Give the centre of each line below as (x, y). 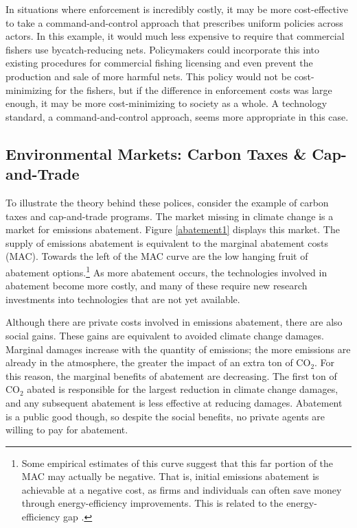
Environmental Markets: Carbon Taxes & (156, 153)
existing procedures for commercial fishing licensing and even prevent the (159, 63)
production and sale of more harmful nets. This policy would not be (149, 76)
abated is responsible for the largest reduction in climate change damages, (183, 389)
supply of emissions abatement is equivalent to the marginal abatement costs (167, 242)
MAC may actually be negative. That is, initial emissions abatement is (170, 476)
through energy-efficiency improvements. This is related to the (152, 503)
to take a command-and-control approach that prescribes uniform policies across (174, 22)
